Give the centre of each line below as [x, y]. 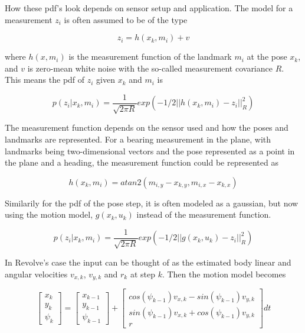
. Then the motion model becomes [224, 274]
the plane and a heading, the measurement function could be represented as [142, 162]
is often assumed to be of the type [126, 19]
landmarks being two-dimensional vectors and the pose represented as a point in [150, 151]
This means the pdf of [45, 80]
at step [142, 274]
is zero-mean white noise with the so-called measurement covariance [150, 68]
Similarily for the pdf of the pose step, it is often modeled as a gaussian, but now [152, 203]
